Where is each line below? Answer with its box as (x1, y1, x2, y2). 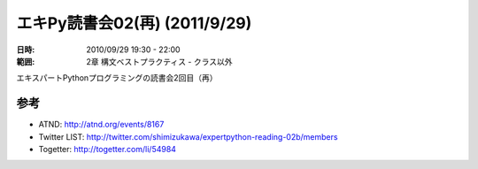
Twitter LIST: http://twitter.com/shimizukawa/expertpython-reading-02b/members (38, 131, 338, 142)
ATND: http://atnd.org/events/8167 (38, 119, 165, 130)
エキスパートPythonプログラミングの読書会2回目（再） (16, 73, 218, 83)
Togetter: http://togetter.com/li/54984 (38, 144, 177, 155)
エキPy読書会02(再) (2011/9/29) (16, 13, 252, 33)
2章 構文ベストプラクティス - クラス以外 (86, 56, 233, 66)
